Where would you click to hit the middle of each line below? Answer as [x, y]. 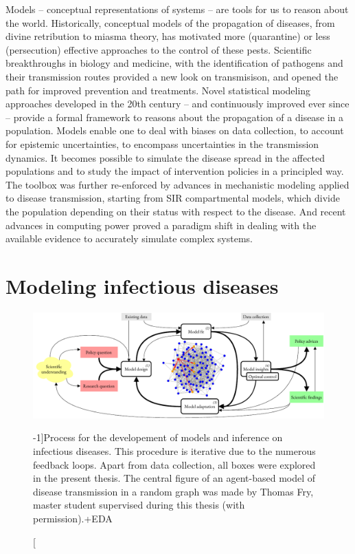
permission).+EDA [73, 518]
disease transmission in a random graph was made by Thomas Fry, [173, 491]
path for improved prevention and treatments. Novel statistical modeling [158, 90]
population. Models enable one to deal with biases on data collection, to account [175, 130]
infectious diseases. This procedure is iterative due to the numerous [174, 451]
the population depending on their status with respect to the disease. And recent [176, 211]
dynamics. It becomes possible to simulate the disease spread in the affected [165, 157]
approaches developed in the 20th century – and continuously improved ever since [177, 104]
